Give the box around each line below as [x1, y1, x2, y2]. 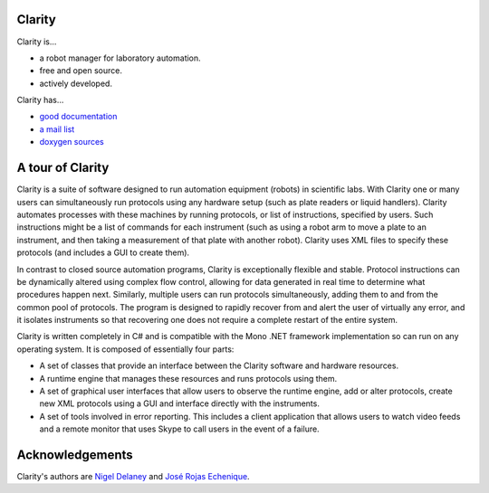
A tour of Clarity [16, 160, 110, 175]
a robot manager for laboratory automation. [39, 52, 201, 63]
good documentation [39, 111, 118, 122]
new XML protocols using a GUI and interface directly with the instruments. [39, 398, 321, 409]
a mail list [39, 123, 75, 135]
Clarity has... [16, 95, 64, 106]
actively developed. [39, 78, 113, 89]
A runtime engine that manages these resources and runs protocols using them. [39, 373, 338, 384]
